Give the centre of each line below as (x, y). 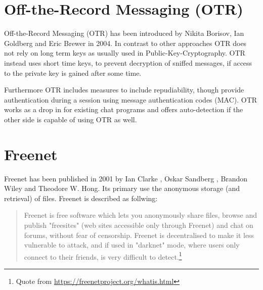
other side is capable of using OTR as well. (71, 119)
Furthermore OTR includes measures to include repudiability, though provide (124, 90)
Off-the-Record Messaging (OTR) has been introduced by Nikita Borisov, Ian (124, 33)
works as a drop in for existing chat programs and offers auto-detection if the (124, 109)
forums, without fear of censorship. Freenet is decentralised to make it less (139, 235)
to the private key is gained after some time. (73, 72)
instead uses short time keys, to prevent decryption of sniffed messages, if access (128, 62)
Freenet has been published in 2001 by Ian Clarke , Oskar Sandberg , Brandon (126, 178)
